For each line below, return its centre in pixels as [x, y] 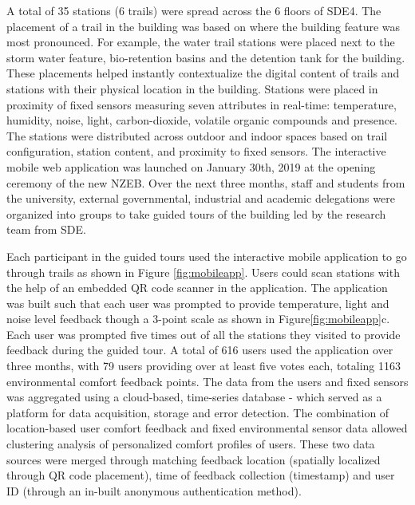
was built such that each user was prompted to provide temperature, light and [198, 303]
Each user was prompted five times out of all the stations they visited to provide [204, 334]
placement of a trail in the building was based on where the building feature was [204, 26]
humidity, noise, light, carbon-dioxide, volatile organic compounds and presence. [202, 120]
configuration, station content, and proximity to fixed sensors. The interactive [196, 151]
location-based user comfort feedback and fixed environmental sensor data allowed [207, 428]
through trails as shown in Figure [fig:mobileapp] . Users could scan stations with [203, 272]
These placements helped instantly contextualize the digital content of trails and [203, 73]
